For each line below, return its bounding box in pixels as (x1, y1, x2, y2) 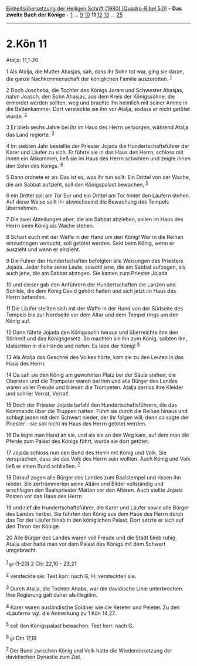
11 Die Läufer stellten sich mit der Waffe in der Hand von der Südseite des (6, 305, 184, 312)
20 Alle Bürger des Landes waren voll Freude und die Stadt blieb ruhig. (6, 534, 177, 541)
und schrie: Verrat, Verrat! (6, 390, 69, 397)
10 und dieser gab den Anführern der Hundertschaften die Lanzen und (6, 281, 176, 288)
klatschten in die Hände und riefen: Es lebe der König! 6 (6, 342, 140, 349)
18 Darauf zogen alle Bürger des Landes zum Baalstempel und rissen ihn (6, 474, 181, 481)
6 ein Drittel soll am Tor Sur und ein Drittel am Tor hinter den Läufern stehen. (6, 192, 191, 199)
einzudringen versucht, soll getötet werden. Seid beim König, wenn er (6, 240, 175, 247)
